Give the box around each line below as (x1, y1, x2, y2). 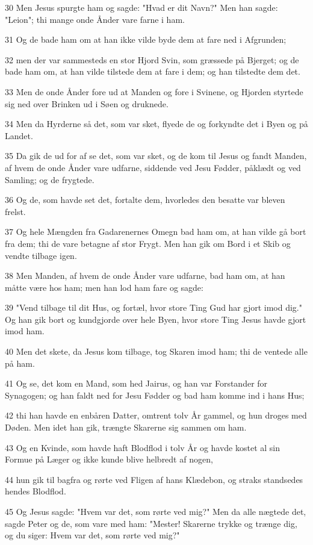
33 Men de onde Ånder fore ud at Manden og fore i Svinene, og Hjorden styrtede (5, 85, 303, 98)
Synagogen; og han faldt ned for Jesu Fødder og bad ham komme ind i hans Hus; (5, 388, 305, 401)
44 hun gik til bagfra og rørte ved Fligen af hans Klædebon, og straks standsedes (5, 473, 303, 485)
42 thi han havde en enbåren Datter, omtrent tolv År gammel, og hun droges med (5, 409, 307, 422)
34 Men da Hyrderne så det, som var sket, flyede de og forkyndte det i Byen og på (5, 117, 308, 130)
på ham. (5, 357, 35, 369)
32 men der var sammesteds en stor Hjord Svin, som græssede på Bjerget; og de (5, 53, 299, 66)
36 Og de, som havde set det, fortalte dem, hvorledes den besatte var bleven (5, 193, 285, 206)
